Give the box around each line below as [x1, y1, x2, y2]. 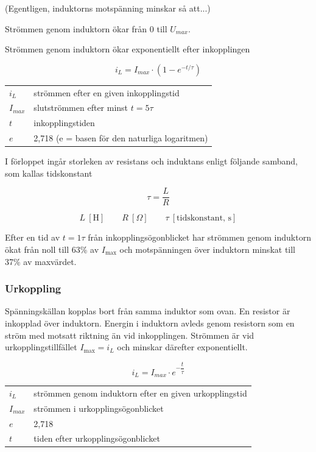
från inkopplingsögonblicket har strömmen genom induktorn [88, 231, 311, 244]
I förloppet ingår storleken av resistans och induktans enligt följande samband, [5, 155, 298, 168]
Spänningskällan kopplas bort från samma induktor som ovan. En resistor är [5, 305, 290, 317]
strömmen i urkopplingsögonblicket [33, 401, 164, 414]
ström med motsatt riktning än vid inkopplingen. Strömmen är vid [5, 328, 255, 341]
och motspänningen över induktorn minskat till [119, 243, 296, 255]
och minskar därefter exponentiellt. [117, 341, 248, 353]
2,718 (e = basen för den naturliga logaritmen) [33, 132, 208, 144]
